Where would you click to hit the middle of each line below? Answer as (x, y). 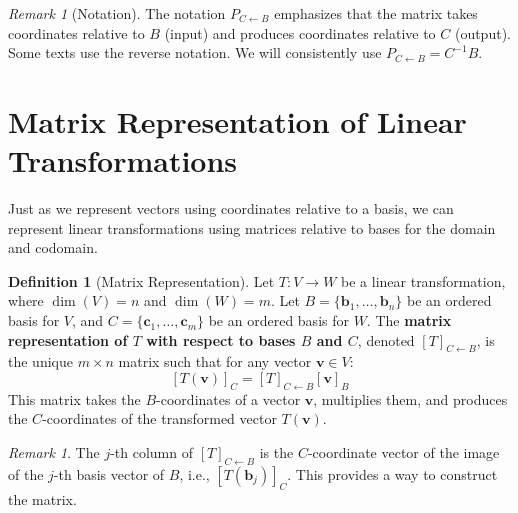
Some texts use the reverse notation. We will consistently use (195, 52)
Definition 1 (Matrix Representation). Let (141, 280)
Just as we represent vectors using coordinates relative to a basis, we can (231, 208)
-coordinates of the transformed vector (159, 418)
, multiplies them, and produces (410, 398)
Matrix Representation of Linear (237, 120)
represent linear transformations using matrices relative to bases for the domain (252, 227)
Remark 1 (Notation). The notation (117, 13)
